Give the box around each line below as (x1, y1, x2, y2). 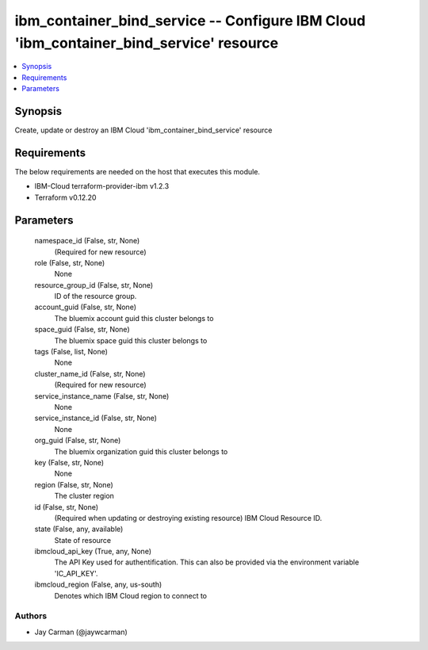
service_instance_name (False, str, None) (34, 391, 170, 400)
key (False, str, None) (34, 457, 105, 467)
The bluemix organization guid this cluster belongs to (54, 446, 228, 456)
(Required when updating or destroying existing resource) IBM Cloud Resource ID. (54, 513, 323, 522)
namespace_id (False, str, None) (34, 236, 140, 246)
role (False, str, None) (34, 258, 105, 267)
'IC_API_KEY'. (54, 568, 98, 578)
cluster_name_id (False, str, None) (34, 369, 146, 378)
